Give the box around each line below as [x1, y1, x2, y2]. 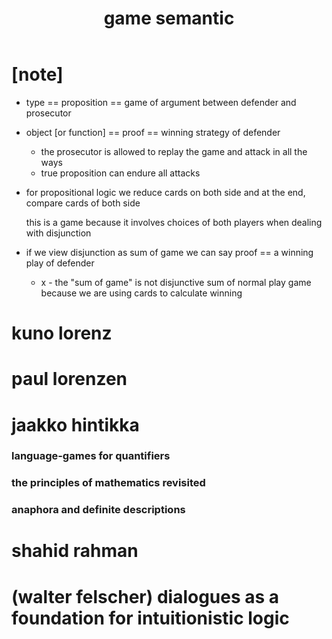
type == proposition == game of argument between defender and [25, 96, 297, 108]
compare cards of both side [25, 197, 141, 209]
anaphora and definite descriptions [11, 503, 186, 517]
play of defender [25, 257, 95, 269]
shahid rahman [11, 540, 139, 562]
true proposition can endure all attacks [40, 167, 201, 179]
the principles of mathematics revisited [11, 476, 206, 490]
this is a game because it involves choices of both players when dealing [25, 216, 323, 228]
